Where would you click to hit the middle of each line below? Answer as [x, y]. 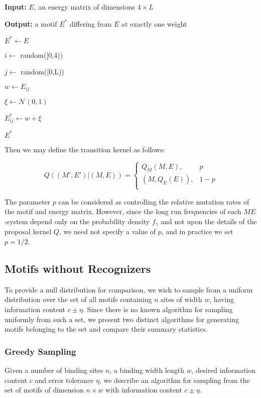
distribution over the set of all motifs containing [78, 299]
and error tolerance [64, 380]
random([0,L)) [42, 72]
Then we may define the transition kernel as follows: [85, 149]
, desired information [224, 370]
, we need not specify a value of [107, 231]
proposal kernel [28, 231]
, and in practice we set [197, 231]
